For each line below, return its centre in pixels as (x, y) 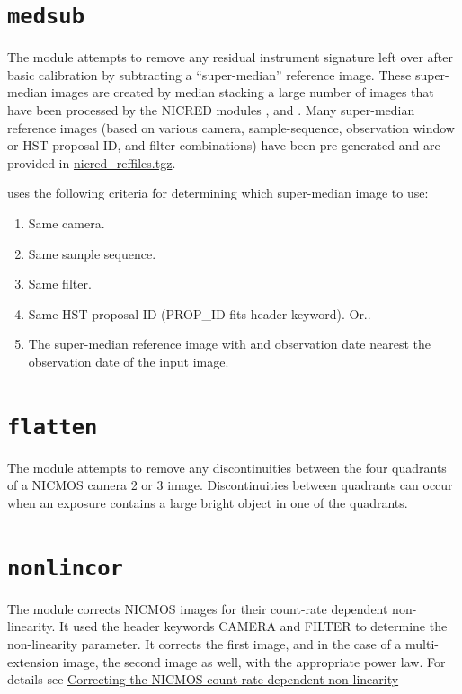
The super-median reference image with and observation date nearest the (230, 344)
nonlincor (65, 568)
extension (33, 661)
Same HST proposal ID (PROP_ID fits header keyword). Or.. (200, 313)
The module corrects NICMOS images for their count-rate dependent (198, 608)
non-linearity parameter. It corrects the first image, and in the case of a (204, 644)
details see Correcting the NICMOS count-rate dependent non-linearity (203, 679)
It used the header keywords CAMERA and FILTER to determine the (253, 626)
